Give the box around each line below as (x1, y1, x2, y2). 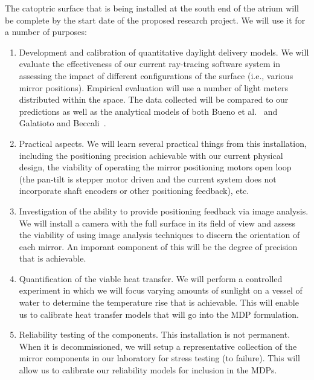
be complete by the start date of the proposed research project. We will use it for (5, 13, 306, 26)
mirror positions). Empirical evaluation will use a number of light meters (19, 81, 289, 94)
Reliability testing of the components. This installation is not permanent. (19, 328, 290, 341)
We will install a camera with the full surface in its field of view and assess (19, 216, 295, 229)
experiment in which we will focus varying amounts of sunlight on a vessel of (19, 284, 303, 297)
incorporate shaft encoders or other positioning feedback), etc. (19, 184, 249, 197)
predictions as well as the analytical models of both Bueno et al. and (19, 105, 278, 117)
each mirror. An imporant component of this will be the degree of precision (19, 240, 298, 253)
